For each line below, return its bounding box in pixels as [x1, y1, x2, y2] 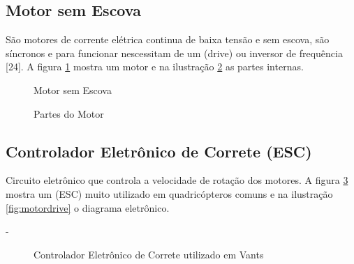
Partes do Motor [34, 106, 104, 121]
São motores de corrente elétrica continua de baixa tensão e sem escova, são [6, 32, 330, 47]
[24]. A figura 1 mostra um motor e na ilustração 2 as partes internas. [6, 59, 304, 74]
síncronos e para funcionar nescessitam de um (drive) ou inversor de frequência [6, 45, 343, 60]
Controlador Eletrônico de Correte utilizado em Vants [34, 247, 264, 261]
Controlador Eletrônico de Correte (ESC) [6, 140, 312, 162]
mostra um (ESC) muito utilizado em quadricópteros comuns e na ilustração [6, 186, 333, 201]
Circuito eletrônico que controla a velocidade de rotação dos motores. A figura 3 [6, 173, 348, 187]
